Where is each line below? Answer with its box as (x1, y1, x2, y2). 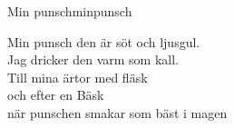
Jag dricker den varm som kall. (7, 50, 179, 69)
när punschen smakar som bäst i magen (7, 103, 228, 122)
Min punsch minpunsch (7, 2, 132, 20)
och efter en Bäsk (7, 85, 104, 104)
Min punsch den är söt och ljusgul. (7, 32, 200, 51)
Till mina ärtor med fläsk (7, 67, 148, 86)
